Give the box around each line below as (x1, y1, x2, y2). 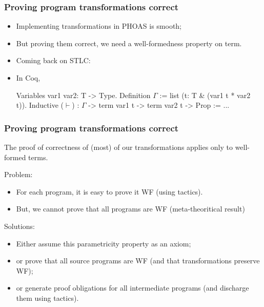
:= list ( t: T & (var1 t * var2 (159, 89, 251, 100)
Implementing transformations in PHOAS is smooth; (16, 21, 182, 31)
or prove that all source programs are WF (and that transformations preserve (16, 255, 260, 266)
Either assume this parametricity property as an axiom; (16, 238, 191, 248)
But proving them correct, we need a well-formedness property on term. (16, 37, 242, 48)
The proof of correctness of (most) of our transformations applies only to (4, 142, 233, 152)
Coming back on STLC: (16, 55, 91, 66)
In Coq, (16, 72, 40, 83)
